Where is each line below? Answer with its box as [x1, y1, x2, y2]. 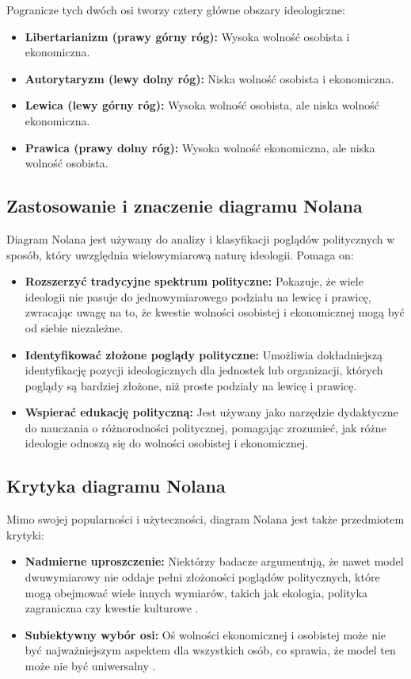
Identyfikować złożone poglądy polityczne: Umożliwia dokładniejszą [25, 346, 383, 363]
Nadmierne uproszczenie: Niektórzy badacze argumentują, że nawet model [25, 553, 404, 570]
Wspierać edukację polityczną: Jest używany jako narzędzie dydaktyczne [25, 404, 398, 420]
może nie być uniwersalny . [25, 658, 156, 674]
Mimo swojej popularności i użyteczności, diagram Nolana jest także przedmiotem [6, 511, 405, 527]
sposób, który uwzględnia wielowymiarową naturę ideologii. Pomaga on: [6, 246, 354, 263]
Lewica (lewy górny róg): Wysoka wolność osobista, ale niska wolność [25, 97, 379, 113]
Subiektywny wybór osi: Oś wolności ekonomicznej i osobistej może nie [25, 626, 386, 643]
